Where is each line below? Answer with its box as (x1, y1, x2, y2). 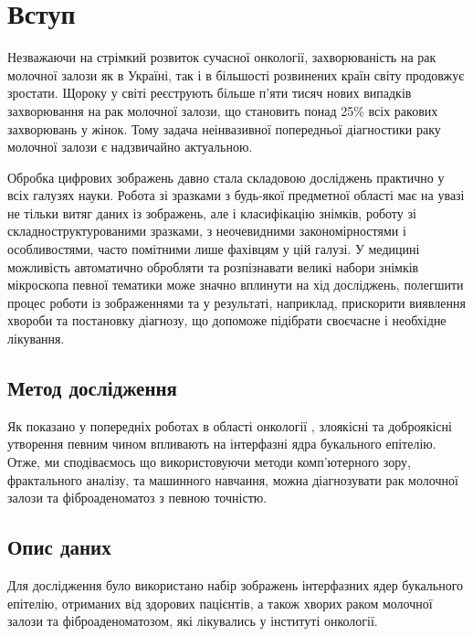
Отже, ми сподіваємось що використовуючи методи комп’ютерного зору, (7, 452, 411, 472)
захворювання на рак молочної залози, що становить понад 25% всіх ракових (7, 101, 438, 120)
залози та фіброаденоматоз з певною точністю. (7, 488, 268, 507)
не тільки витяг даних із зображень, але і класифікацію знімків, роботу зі (7, 203, 416, 222)
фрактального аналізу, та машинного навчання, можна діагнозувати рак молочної (7, 470, 458, 489)
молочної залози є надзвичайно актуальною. (7, 137, 253, 156)
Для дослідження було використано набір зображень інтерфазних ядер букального (7, 576, 464, 594)
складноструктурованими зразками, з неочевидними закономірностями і (7, 221, 406, 240)
